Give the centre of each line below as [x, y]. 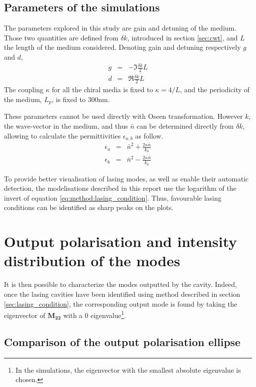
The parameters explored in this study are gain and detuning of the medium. [120, 28]
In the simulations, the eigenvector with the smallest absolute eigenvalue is [128, 369]
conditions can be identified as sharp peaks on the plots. [89, 207]
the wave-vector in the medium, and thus [66, 125]
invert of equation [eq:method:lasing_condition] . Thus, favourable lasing [113, 197]
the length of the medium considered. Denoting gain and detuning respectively [123, 47]
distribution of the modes [92, 261]
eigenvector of [25, 315]
